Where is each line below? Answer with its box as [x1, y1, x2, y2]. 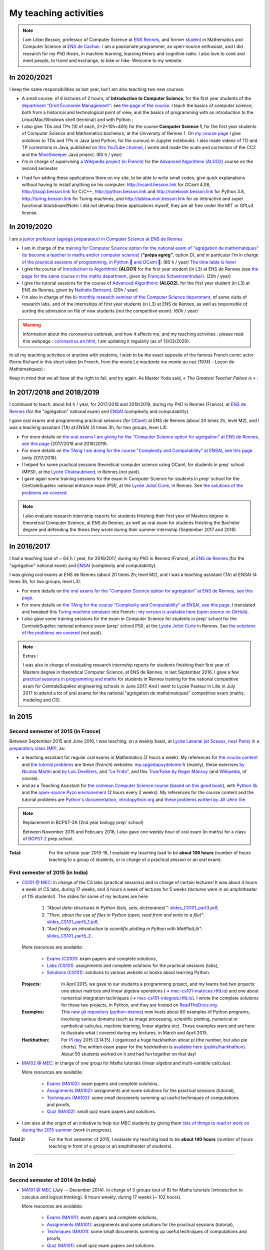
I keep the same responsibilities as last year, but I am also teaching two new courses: [9, 86, 184, 92]
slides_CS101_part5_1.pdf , [46, 919, 99, 925]
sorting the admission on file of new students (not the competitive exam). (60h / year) [21, 308, 198, 314]
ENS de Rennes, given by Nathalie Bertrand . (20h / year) [21, 287, 138, 293]
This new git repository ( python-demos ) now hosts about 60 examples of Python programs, [61, 1009, 250, 1015]
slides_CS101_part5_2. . [46, 932, 93, 938]
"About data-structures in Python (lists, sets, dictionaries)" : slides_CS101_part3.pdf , [46, 905, 218, 911]
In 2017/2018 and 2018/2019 [9, 388, 99, 397]
